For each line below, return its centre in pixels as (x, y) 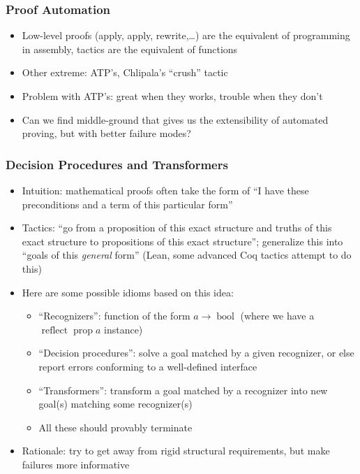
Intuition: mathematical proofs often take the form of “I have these (165, 190)
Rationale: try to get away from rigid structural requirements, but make (176, 451)
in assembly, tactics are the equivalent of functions (130, 49)
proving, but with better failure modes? (106, 133)
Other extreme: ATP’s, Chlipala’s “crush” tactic (125, 72)
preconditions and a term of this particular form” (127, 204)
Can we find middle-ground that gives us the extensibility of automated (175, 119)
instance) (123, 329)
